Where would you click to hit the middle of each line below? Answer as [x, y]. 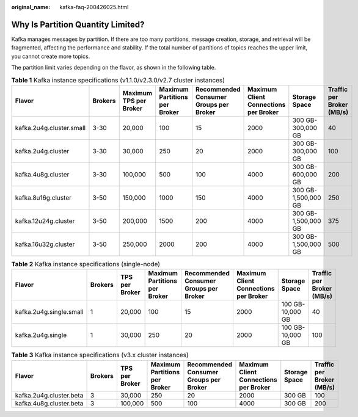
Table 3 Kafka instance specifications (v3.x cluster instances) [100, 355]
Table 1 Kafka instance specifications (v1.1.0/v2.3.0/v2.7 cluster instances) [118, 80]
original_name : [31, 7]
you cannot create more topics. [51, 56]
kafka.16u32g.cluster [45, 244]
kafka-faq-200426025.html [94, 7]
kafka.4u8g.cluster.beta [49, 403]
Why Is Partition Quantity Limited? [78, 24]
